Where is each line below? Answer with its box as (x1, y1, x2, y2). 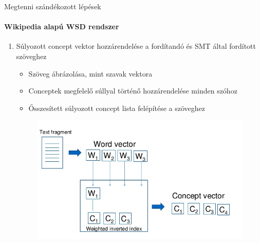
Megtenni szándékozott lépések (4, 1, 101, 11)
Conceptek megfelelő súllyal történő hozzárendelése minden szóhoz (28, 85, 237, 96)
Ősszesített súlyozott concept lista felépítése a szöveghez (28, 102, 206, 113)
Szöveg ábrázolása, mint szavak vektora (28, 68, 153, 79)
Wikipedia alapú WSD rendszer (4, 21, 119, 32)
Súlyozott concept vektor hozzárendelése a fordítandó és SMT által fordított (16, 41, 256, 51)
